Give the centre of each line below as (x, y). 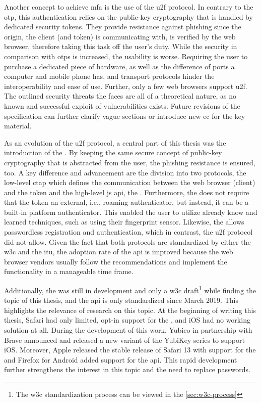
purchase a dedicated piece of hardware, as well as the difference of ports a (119, 66)
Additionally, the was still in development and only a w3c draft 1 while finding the (130, 289)
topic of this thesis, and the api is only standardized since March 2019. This (121, 300)
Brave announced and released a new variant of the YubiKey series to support (124, 340)
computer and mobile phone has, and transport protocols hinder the (109, 76)
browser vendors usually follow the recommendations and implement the (116, 261)
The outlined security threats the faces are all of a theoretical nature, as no (120, 96)
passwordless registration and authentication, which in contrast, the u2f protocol (128, 232)
